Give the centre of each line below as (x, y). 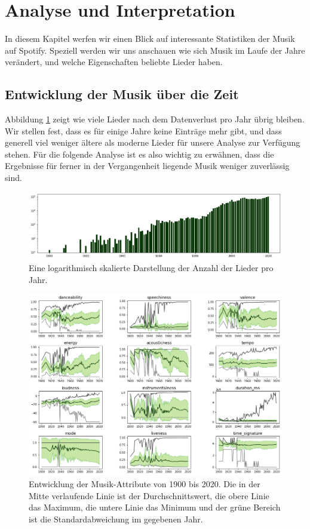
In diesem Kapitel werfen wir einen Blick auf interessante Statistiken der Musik (150, 39)
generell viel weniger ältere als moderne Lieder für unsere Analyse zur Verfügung (153, 142)
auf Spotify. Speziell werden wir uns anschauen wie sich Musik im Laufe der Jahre (155, 50)
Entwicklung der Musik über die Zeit (122, 94)
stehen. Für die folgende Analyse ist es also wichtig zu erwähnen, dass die (139, 154)
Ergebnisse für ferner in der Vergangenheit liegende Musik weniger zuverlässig (147, 166)
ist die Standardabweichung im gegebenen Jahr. (116, 519)
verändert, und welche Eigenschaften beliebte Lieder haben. (114, 62)
